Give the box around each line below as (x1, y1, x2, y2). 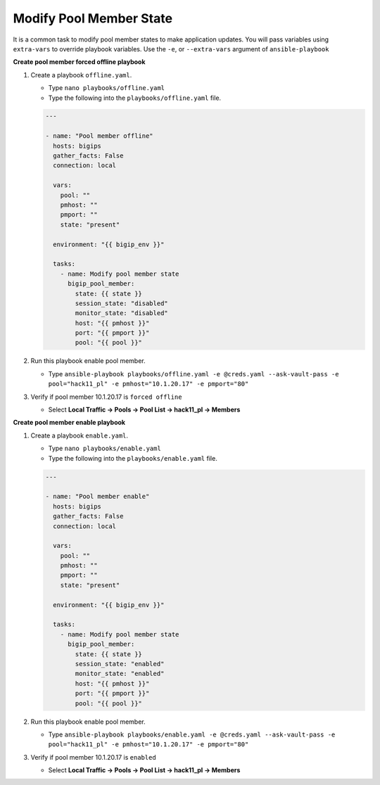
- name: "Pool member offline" (45, 132, 154, 140)
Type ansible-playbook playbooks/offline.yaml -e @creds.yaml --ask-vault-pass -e (48, 369, 339, 378)
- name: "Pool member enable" (45, 492, 150, 501)
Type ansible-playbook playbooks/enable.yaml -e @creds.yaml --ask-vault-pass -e (48, 730, 336, 739)
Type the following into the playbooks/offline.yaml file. (48, 94, 222, 102)
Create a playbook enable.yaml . (30, 431, 129, 440)
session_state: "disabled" (75, 299, 168, 307)
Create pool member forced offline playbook (13, 58, 146, 66)
